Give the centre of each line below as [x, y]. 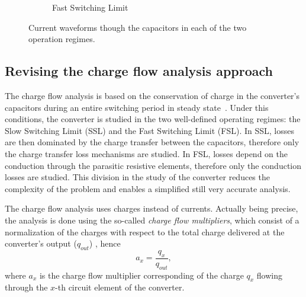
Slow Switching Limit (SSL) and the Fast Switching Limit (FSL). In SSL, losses [149, 130]
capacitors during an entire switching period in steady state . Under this [137, 107]
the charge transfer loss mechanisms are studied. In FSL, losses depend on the [146, 153]
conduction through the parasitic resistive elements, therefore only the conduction [153, 165]
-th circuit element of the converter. [120, 287]
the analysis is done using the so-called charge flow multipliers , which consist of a [152, 220]
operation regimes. [62, 39]
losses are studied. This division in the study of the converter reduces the [137, 177]
